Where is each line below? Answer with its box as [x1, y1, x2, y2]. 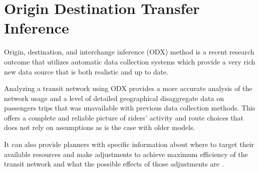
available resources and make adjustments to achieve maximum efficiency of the [4, 148, 248, 159]
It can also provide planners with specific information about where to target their [4, 139, 254, 149]
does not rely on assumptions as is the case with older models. [4, 122, 195, 132]
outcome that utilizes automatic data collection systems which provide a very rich [4, 56, 255, 66]
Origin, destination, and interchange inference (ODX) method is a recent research [4, 46, 254, 57]
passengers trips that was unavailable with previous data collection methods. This [4, 102, 255, 113]
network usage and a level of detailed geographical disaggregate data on [4, 92, 224, 103]
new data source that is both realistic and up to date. [4, 66, 169, 76]
